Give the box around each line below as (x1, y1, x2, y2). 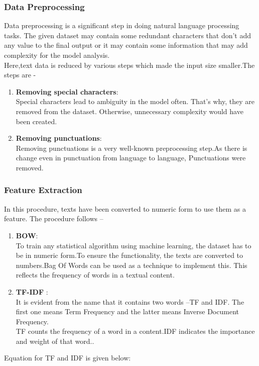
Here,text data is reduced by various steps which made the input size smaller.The (4, 59, 255, 70)
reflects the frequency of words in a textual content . (16, 269, 175, 280)
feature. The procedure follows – (4, 213, 103, 224)
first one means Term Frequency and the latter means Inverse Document (16, 306, 239, 317)
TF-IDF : (16, 286, 48, 297)
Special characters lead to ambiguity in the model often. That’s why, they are (16, 96, 254, 107)
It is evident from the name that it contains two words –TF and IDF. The (16, 296, 244, 307)
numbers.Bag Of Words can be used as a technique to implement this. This (16, 259, 247, 270)
